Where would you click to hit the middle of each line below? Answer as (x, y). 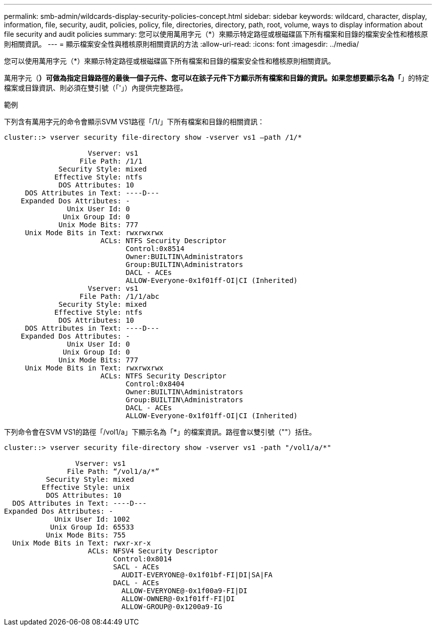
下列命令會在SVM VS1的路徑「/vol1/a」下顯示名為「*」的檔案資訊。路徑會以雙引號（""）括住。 (160, 432)
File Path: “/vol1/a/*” (113, 471)
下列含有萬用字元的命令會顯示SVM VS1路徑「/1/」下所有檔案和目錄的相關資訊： (134, 122)
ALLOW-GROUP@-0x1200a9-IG (172, 607)
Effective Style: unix (86, 487)
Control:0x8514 (155, 249)
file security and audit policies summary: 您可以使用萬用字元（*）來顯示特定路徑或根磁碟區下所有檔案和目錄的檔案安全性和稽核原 (216, 34)
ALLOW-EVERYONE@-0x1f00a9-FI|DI (184, 591)
